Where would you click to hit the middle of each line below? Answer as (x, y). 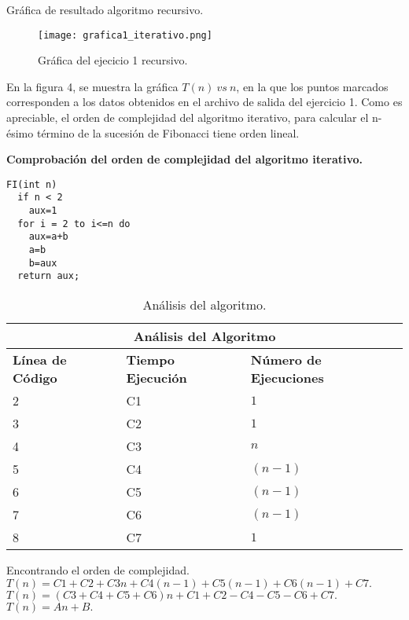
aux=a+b (48, 237)
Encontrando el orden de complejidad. (98, 570)
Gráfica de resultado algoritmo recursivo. (105, 9)
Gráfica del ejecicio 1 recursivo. (113, 60)
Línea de (40, 360)
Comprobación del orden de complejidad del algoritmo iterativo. (185, 159)
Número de (286, 360)
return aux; (49, 276)
